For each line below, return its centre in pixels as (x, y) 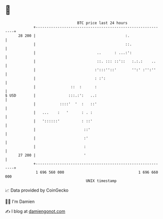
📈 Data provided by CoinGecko (37, 190)
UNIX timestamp (101, 181)
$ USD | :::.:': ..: (51, 95)
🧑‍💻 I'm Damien (20, 201)
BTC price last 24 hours (102, 23)
